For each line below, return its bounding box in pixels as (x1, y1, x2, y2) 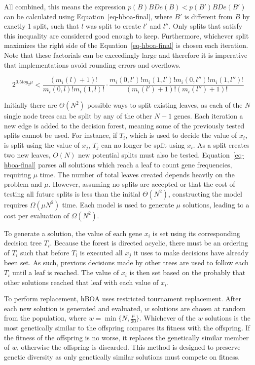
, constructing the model (168, 188, 242, 199)
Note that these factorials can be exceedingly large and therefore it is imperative (4, 49, 248, 60)
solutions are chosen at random (151, 303, 246, 313)
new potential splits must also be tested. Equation (78, 150, 230, 160)
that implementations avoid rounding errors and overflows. (4, 59, 181, 70)
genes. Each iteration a (174, 111, 243, 121)
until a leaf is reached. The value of (12, 267, 119, 278)
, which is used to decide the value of (125, 130, 237, 140)
